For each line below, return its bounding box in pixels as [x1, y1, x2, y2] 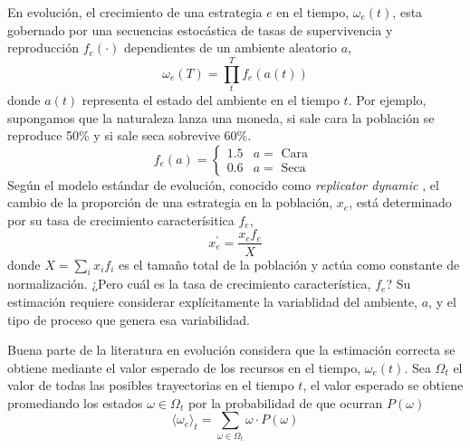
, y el [428, 291, 456, 310]
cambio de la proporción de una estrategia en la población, [7, 193, 333, 212]
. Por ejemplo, [348, 90, 427, 109]
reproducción [7, 38, 80, 57]
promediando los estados [7, 393, 143, 412]
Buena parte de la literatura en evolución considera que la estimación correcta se [7, 340, 456, 359]
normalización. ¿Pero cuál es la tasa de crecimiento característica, [7, 274, 371, 293]
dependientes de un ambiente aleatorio [123, 38, 337, 57]
